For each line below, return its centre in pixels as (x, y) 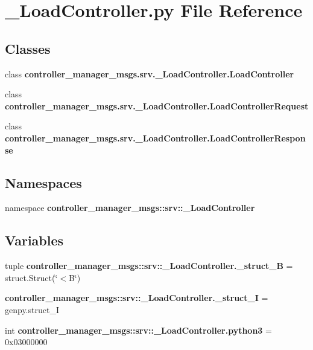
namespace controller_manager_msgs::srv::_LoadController (130, 208)
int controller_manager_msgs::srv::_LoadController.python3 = (138, 330)
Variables (34, 240)
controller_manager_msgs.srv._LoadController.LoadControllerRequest (157, 105)
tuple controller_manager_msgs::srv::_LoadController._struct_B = (149, 266)
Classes (28, 48)
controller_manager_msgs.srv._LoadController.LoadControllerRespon (155, 138)
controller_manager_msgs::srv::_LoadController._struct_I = (137, 298)
